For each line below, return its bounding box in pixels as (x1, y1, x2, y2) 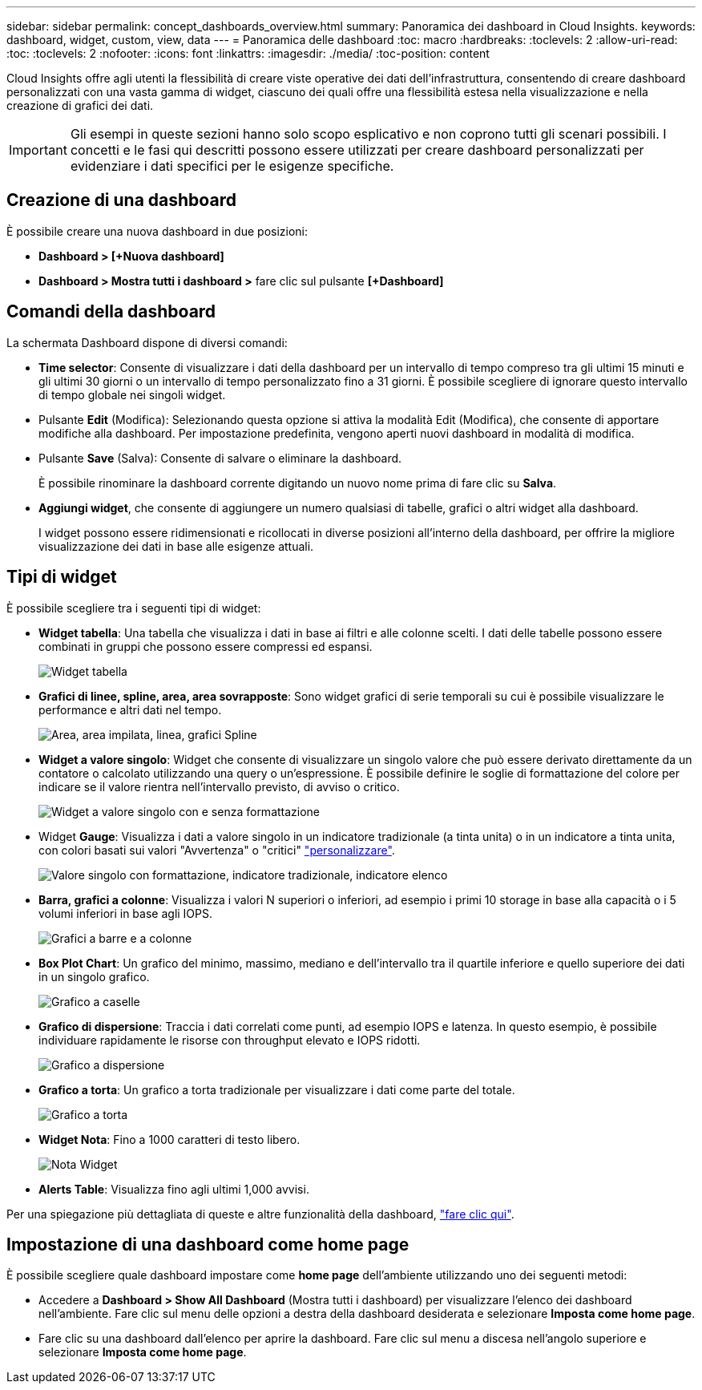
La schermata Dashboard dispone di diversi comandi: (6, 335, 288, 350)
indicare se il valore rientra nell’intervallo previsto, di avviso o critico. (38, 779, 400, 794)
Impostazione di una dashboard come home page (6, 1234, 409, 1255)
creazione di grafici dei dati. (6, 99, 154, 112)
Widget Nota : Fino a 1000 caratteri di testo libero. (38, 1132, 301, 1146)
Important (9, 142, 67, 158)
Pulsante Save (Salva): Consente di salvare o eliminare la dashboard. (38, 451, 402, 465)
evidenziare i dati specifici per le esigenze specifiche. (70, 158, 394, 174)
